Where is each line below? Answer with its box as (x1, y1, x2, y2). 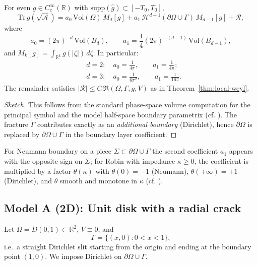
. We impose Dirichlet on (45, 251, 122, 261)
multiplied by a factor (4, 165, 72, 176)
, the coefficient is (194, 156, 248, 166)
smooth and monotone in (60, 175, 137, 186)
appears (229, 146, 253, 156)
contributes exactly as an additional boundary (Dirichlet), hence (37, 119, 234, 129)
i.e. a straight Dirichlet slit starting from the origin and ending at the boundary (4, 241, 251, 251)
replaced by (4, 128, 40, 139)
